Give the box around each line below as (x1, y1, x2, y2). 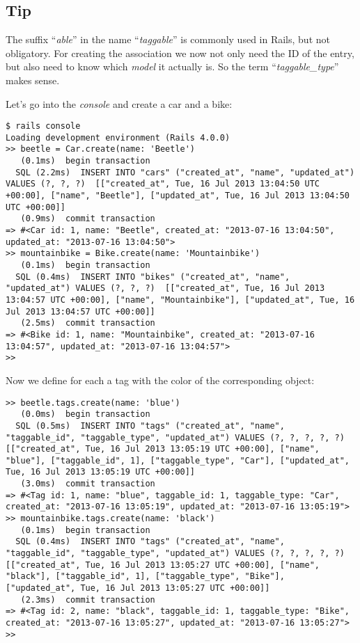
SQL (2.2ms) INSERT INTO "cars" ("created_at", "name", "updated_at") (15, 167, 355, 177)
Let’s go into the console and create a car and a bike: (6, 96, 233, 111)
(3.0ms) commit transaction (20, 479, 155, 489)
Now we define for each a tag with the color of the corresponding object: (6, 372, 315, 387)
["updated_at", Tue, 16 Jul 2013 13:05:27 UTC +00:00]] (6, 583, 270, 594)
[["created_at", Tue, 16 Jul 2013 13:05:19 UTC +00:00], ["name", (6, 444, 320, 454)
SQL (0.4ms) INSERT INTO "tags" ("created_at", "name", (15, 537, 285, 547)
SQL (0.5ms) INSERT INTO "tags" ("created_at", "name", (15, 420, 285, 431)
